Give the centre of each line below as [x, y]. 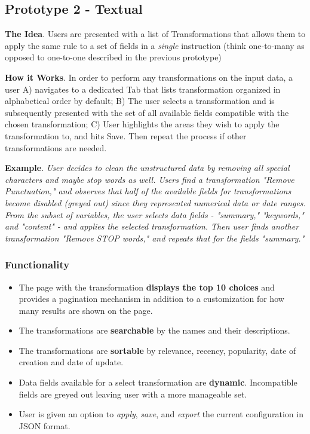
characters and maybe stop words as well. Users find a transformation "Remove [150, 179]
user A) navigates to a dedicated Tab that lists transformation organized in [143, 89]
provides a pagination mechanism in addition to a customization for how [151, 299]
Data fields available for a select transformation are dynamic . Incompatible [158, 382]
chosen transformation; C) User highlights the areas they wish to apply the [142, 124]
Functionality [37, 265]
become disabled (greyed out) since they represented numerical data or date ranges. [155, 202]
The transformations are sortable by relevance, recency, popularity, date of [157, 350]
